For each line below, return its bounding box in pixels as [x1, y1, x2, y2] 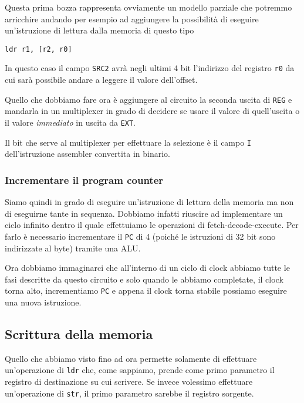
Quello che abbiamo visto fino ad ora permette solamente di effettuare [5, 352, 257, 364]
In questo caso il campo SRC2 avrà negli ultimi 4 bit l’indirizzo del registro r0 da [5, 62, 295, 74]
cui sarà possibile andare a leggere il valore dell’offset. [5, 73, 198, 86]
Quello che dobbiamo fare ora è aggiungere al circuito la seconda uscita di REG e [5, 93, 292, 105]
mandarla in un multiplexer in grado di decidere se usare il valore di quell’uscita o [5, 105, 300, 117]
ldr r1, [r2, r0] [5, 45, 72, 53]
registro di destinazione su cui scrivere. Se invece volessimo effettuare [5, 375, 253, 387]
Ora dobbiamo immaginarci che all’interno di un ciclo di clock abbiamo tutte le [5, 261, 290, 274]
